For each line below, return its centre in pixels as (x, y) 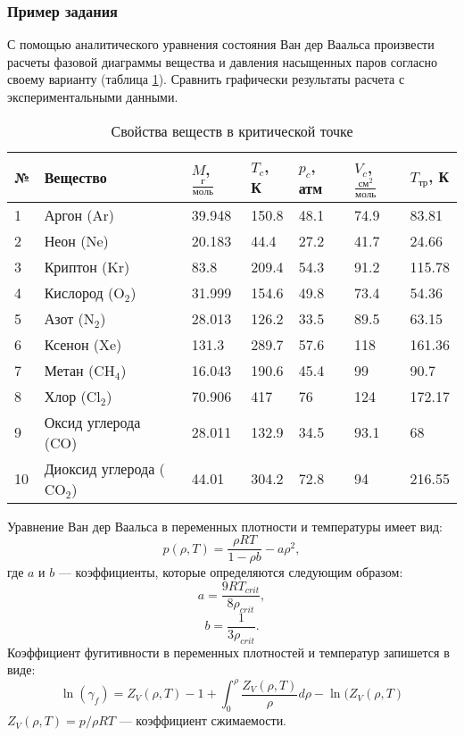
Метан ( (69, 370)
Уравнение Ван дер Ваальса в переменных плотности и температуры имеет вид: (225, 526)
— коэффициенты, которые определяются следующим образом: (231, 572)
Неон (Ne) (76, 240)
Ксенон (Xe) (83, 344)
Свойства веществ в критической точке (232, 130)
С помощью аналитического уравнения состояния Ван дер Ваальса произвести (221, 44)
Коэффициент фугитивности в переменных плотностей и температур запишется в (228, 652)
